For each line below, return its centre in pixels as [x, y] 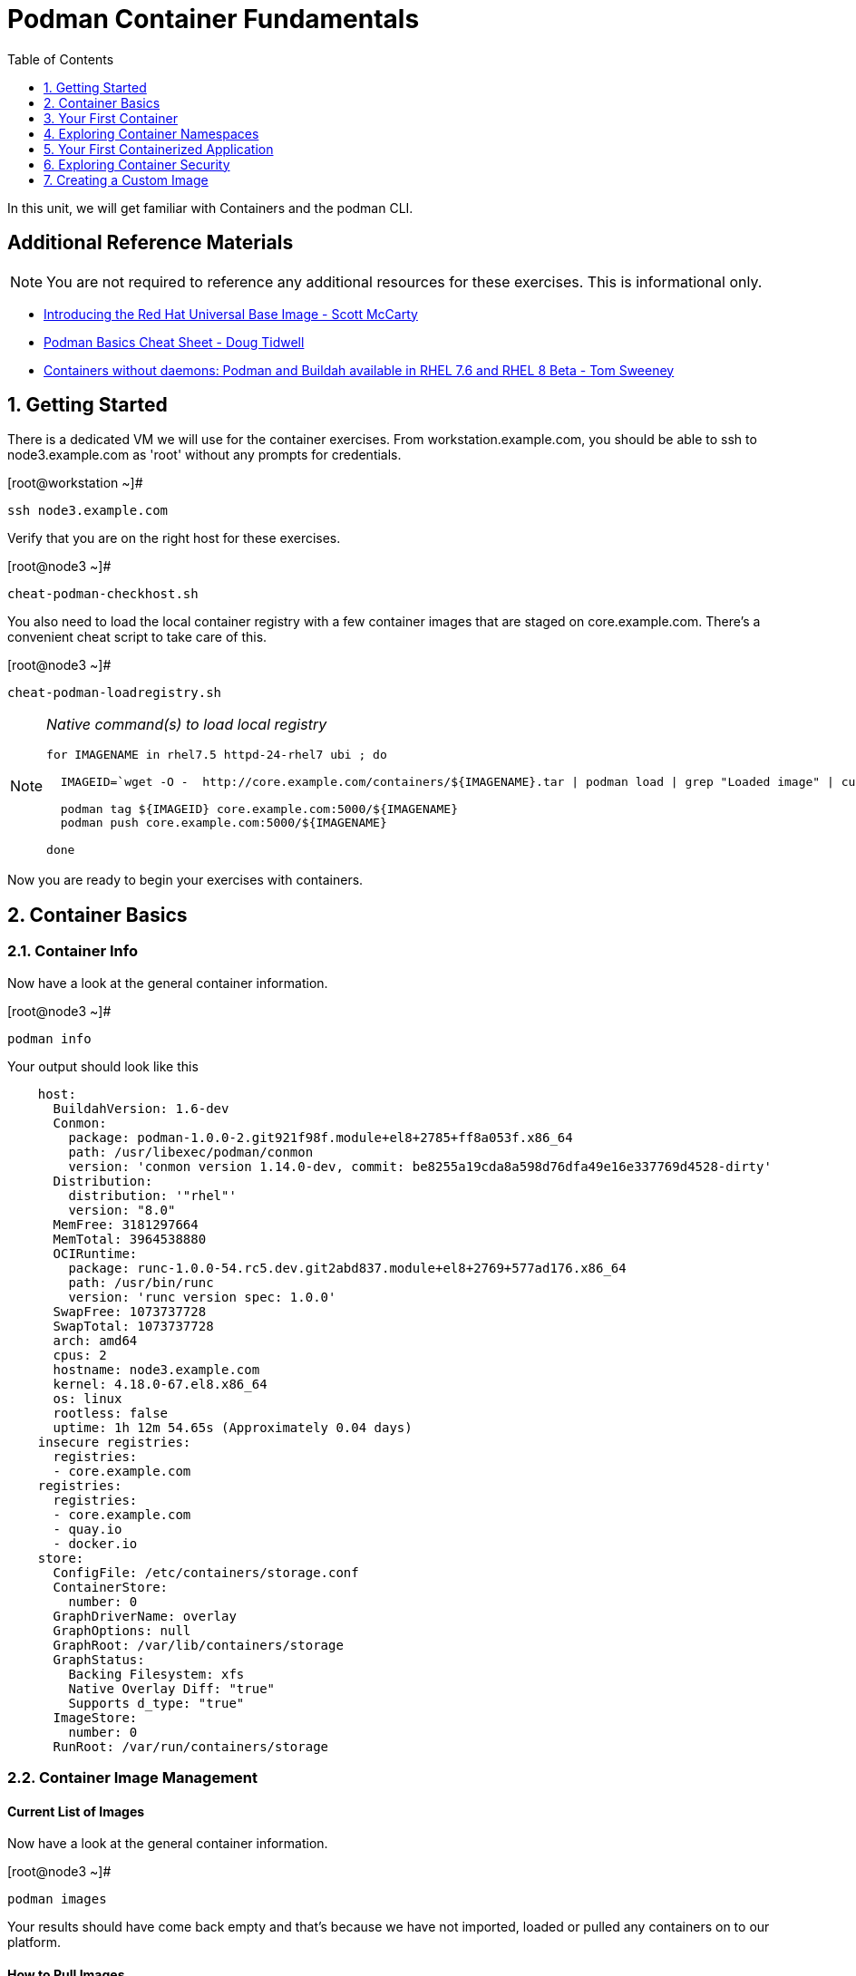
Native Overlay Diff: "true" [172, 1688]
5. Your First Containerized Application [159, 149]
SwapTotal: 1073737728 [133, 1326]
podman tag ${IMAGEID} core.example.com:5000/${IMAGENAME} [259, 809]
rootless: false [111, 1413]
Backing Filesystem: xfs [156, 1674]
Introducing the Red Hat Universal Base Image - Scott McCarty [231, 314]
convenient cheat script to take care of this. [137, 637]
